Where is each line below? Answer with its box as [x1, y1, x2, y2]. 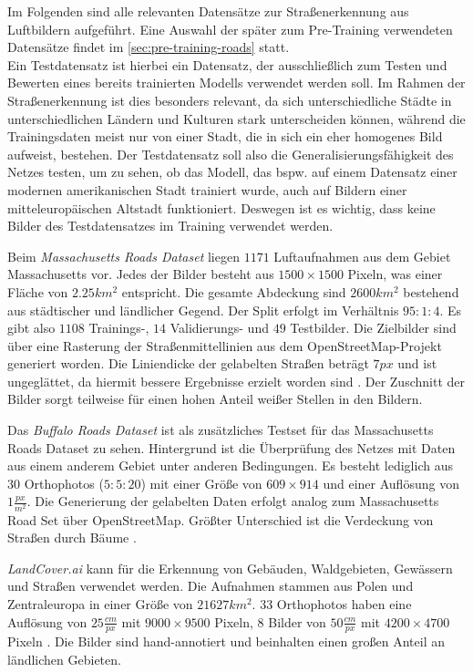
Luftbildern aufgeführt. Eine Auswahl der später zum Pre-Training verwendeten [7, 19, 453, 38]
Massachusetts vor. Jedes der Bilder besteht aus [7, 264, 274, 284]
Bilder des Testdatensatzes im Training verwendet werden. [7, 216, 334, 235]
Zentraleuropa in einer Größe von [7, 594, 193, 613]
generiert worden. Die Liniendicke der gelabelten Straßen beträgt [7, 354, 369, 373]
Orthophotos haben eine [276, 594, 412, 613]
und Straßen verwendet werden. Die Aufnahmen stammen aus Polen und [7, 576, 414, 595]
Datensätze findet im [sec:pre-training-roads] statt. [7, 37, 290, 57]
